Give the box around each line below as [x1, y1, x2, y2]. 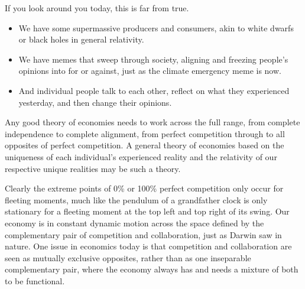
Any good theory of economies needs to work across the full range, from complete [5, 116, 300, 128]
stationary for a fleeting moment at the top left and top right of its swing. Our [5, 205, 290, 217]
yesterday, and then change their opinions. [18, 96, 172, 108]
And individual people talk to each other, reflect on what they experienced [18, 84, 290, 96]
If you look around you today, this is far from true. [5, 2, 189, 14]
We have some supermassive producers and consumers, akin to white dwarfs [18, 21, 294, 34]
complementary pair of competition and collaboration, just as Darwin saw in [5, 228, 282, 241]
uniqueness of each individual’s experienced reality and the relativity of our [5, 150, 277, 163]
